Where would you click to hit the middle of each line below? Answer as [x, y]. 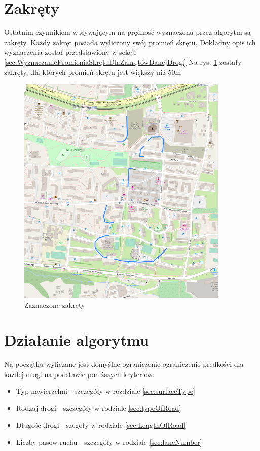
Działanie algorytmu [77, 340]
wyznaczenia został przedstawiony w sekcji [70, 52]
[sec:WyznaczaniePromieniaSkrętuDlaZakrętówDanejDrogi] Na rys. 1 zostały [123, 62]
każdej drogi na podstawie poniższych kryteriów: [80, 374]
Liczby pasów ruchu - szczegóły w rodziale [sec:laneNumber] [109, 442]
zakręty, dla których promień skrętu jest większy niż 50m [93, 72]
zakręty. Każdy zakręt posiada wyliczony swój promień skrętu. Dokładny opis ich [130, 42]
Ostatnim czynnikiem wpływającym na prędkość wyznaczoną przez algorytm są [127, 32]
